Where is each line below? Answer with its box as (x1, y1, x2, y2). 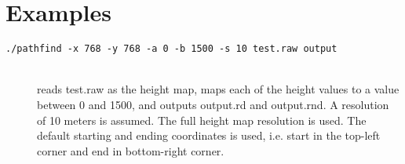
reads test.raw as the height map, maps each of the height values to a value (37, 81, 400, 97)
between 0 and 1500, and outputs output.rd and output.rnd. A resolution (37, 96, 389, 112)
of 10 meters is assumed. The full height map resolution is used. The (37, 111, 367, 128)
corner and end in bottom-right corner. (37, 142, 224, 159)
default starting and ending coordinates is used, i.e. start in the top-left (37, 127, 381, 144)
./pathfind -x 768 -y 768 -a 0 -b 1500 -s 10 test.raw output (5, 43, 337, 55)
